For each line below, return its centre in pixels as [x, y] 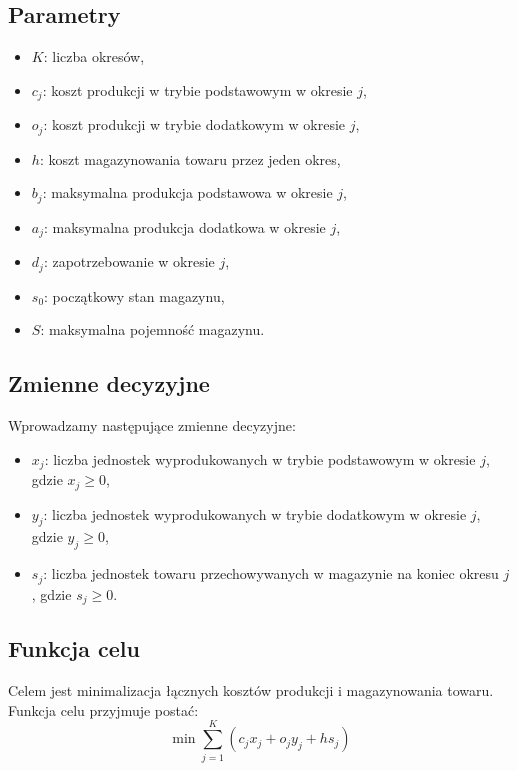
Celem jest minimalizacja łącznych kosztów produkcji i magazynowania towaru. [251, 690]
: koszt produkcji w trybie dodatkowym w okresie [194, 124]
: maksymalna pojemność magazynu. [152, 329]
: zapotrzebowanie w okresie [129, 261]
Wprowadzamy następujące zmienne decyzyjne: [152, 425]
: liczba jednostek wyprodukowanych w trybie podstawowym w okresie [260, 458]
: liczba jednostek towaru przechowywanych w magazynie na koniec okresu [271, 573]
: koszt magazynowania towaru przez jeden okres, [190, 158]
